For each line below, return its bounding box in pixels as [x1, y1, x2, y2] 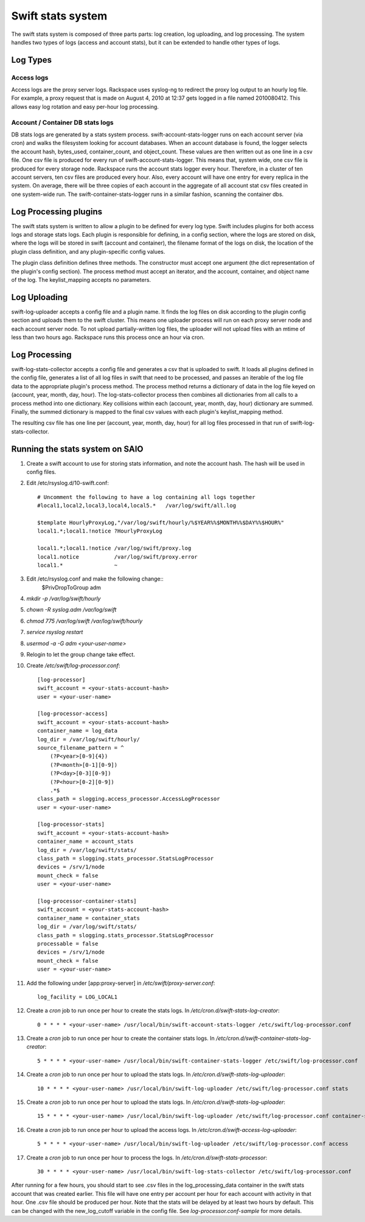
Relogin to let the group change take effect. [26, 651, 135, 658]
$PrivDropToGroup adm [41, 584, 102, 591]
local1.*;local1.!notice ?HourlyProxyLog [37, 528, 162, 535]
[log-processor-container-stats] [37, 898, 137, 904]
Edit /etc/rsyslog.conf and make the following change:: [26, 575, 164, 582]
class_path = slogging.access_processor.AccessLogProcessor [37, 795, 220, 803]
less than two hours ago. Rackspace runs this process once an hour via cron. [11, 333, 205, 341]
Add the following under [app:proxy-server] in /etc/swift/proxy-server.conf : [26, 979, 215, 986]
